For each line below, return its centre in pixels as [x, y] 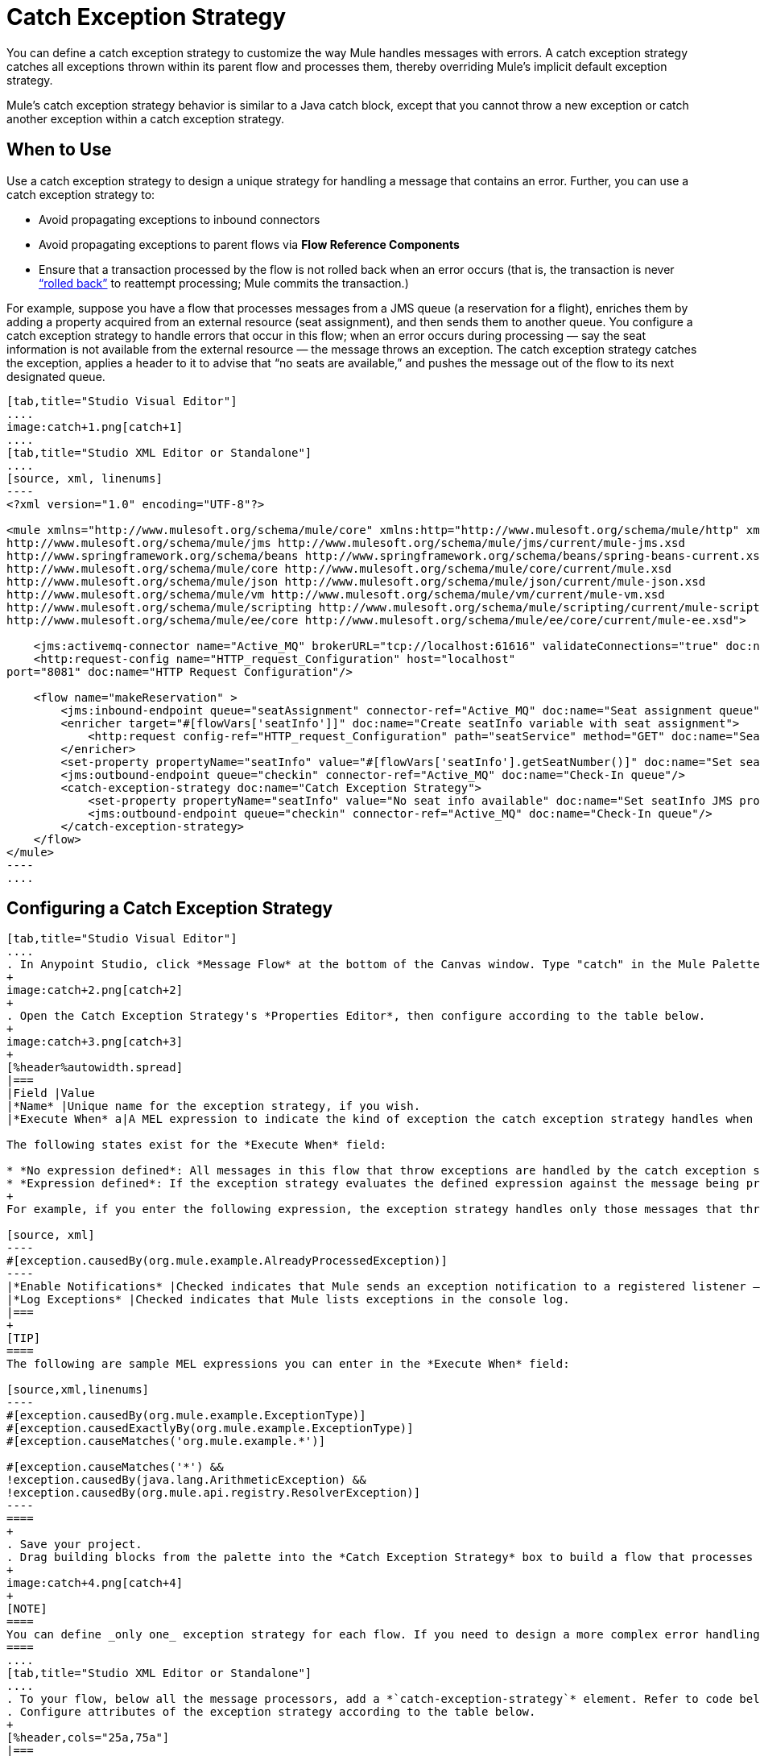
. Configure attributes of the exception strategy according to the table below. [271, 1712]
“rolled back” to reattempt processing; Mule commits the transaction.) [224, 283]
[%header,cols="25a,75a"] [88, 1738]
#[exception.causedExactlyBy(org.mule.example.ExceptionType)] [210, 1429]
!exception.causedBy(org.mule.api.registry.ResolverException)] [214, 1493]
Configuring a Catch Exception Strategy [170, 909]
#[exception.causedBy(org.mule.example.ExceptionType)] [186, 1416]
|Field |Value [51, 1093]
